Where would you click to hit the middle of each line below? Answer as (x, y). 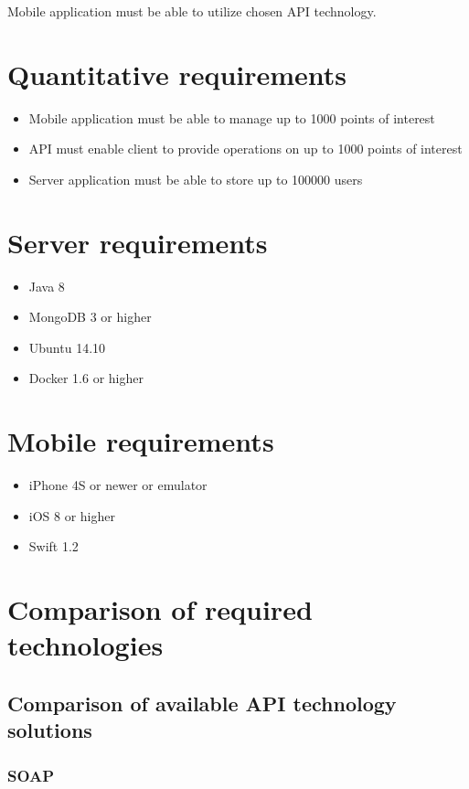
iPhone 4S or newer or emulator (118, 485)
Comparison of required (160, 609)
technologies (85, 645)
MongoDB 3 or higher (90, 317)
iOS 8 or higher (72, 515)
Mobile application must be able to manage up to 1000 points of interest (232, 117)
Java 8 (47, 286)
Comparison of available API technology (202, 703)
